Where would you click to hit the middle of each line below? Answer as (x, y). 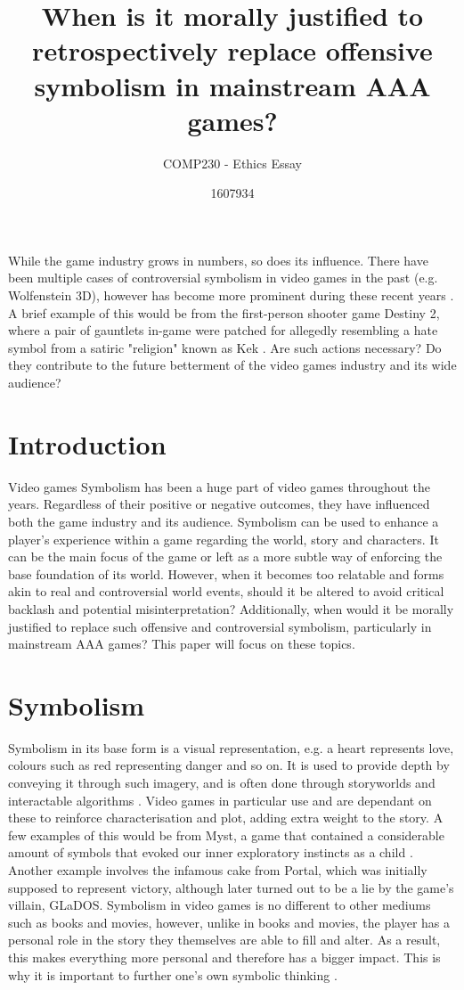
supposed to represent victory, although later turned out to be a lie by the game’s (231, 887)
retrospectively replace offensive (232, 50)
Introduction (87, 443)
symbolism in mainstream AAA (232, 85)
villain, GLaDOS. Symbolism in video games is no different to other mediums (220, 905)
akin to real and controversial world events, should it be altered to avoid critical (226, 591)
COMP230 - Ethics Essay (232, 163)
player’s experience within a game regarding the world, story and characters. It (224, 539)
